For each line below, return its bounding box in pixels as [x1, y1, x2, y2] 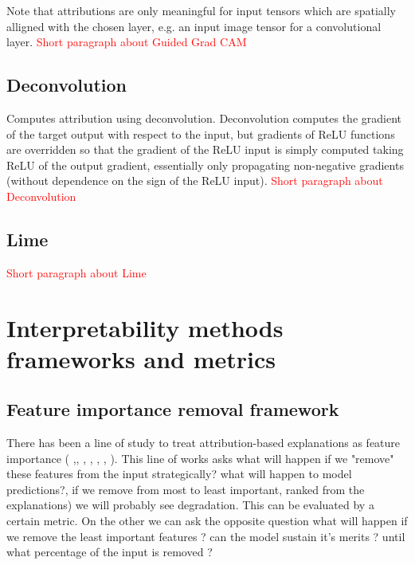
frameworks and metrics [6, 342, 276, 375]
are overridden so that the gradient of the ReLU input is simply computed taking [6, 141, 404, 158]
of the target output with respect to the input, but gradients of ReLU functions [6, 125, 395, 142]
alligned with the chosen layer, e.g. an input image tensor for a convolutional [6, 18, 382, 34]
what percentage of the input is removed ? [6, 543, 213, 560]
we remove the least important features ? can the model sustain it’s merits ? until [6, 528, 405, 544]
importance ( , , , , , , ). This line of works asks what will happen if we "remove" [6, 449, 394, 466]
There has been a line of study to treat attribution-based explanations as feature [6, 434, 401, 451]
